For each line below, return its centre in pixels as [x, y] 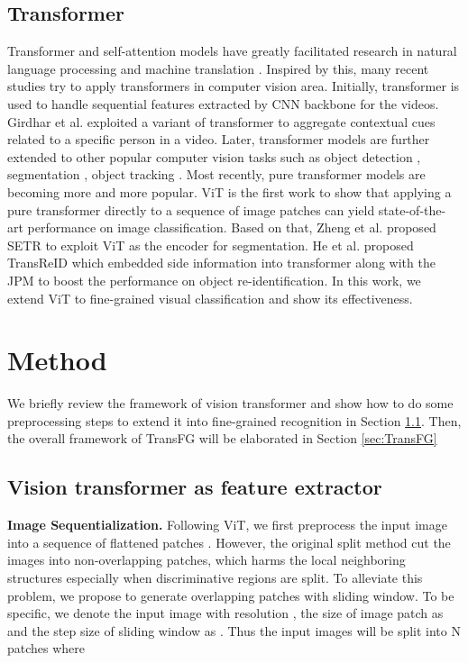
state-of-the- [412, 209]
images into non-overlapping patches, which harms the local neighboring [206, 560]
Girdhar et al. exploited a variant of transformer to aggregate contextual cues [221, 121]
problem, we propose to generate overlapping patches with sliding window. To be [231, 595]
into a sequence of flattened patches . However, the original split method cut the [229, 542]
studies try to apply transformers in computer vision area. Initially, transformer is [234, 86]
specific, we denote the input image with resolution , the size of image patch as [225, 613]
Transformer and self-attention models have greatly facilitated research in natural [232, 51]
